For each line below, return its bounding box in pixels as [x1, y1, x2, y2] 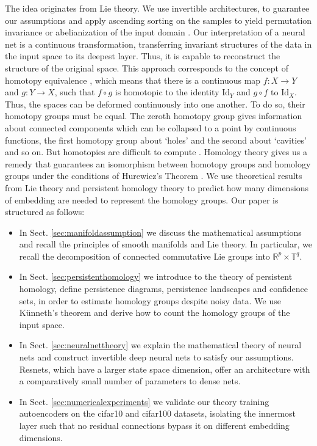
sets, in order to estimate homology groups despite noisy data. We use [19, 294, 281, 307]
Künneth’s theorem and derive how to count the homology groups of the [19, 306, 290, 319]
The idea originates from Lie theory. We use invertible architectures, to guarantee [5, 2, 310, 14]
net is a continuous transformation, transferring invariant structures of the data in [5, 37, 312, 50]
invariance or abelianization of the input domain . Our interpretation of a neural [5, 26, 305, 38]
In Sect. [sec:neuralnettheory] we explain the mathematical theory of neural [19, 338, 302, 351]
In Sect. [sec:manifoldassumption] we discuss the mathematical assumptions [19, 225, 302, 238]
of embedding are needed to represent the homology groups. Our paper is [5, 193, 279, 206]
